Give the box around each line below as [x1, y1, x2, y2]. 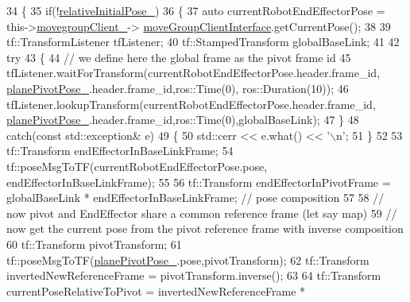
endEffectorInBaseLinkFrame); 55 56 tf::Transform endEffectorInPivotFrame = [6, 173, 391, 190]
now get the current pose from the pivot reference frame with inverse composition [6, 220, 404, 237]
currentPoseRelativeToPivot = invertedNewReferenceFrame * [6, 282, 306, 299]
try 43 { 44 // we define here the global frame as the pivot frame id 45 [6, 48, 351, 65]
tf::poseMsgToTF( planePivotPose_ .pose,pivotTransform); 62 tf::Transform [6, 251, 369, 268]
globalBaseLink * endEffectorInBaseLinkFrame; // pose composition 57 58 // [6, 189, 385, 206]
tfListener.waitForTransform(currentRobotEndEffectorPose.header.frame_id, [6, 64, 381, 81]
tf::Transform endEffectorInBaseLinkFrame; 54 [6, 142, 234, 159]
